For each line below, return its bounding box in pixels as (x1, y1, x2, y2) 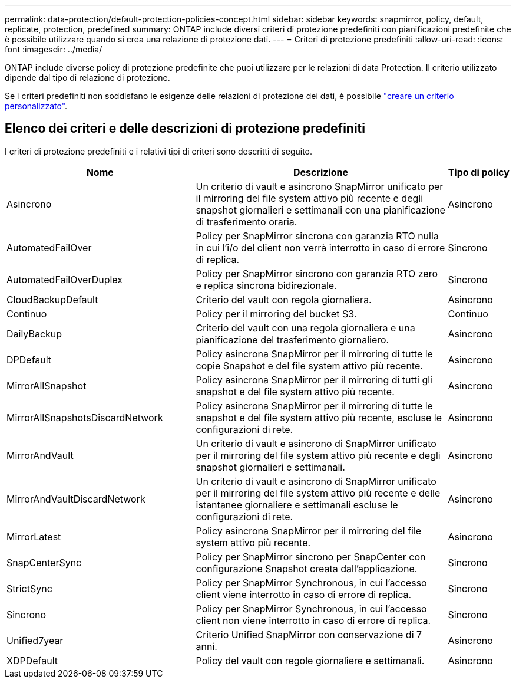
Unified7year (6, 634, 64, 646)
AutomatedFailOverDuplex (6, 273, 123, 285)
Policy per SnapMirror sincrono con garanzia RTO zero (196, 267, 438, 280)
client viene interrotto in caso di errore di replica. (196, 588, 412, 600)
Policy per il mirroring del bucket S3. (196, 307, 357, 320)
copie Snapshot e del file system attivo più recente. (196, 359, 423, 372)
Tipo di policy (448, 166, 510, 178)
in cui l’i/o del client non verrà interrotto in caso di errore (196, 241, 445, 254)
